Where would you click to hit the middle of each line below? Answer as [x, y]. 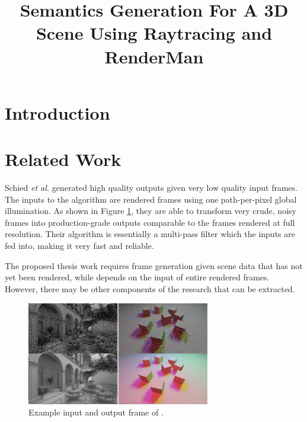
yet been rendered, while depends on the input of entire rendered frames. [137, 277]
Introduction [57, 112]
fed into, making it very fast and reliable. [79, 246]
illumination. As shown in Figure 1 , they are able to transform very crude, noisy [151, 211]
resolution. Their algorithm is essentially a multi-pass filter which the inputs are [150, 234]
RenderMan [154, 56]
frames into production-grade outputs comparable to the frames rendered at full [150, 222]
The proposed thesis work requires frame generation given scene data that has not [154, 265]
